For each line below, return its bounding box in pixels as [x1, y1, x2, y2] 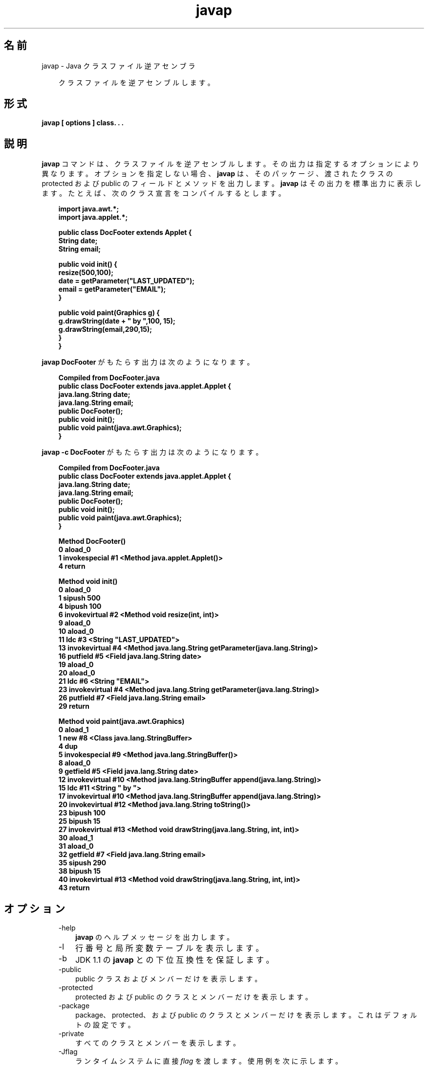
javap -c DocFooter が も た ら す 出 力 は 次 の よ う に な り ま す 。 [42, 448, 263, 457]
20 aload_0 [58, 669, 95, 677]
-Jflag [58, 1047, 78, 1056]
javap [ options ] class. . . [42, 118, 124, 127]
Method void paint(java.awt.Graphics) [58, 717, 185, 726]
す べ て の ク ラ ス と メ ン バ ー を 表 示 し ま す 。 [75, 1039, 240, 1047]
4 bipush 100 [58, 602, 102, 611]
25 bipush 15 [58, 817, 101, 826]
